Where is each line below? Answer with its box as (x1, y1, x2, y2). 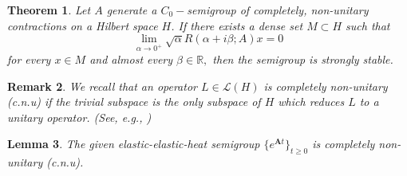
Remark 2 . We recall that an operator (7, 77, 197, 94)
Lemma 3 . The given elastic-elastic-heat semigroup (7, 135, 260, 152)
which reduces (278, 93, 345, 110)
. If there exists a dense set (171, 17, 303, 33)
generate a (106, 2, 157, 18)
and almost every (89, 50, 173, 67)
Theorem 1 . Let (7, 2, 91, 18)
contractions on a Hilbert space (7, 17, 158, 33)
